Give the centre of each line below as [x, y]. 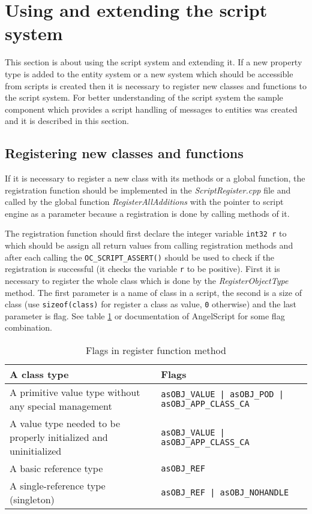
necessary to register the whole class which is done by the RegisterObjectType [147, 281]
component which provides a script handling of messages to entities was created [151, 109]
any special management [61, 406]
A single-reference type [58, 486]
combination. [28, 327]
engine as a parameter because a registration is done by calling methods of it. [147, 213]
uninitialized [36, 451]
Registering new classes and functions [124, 153]
